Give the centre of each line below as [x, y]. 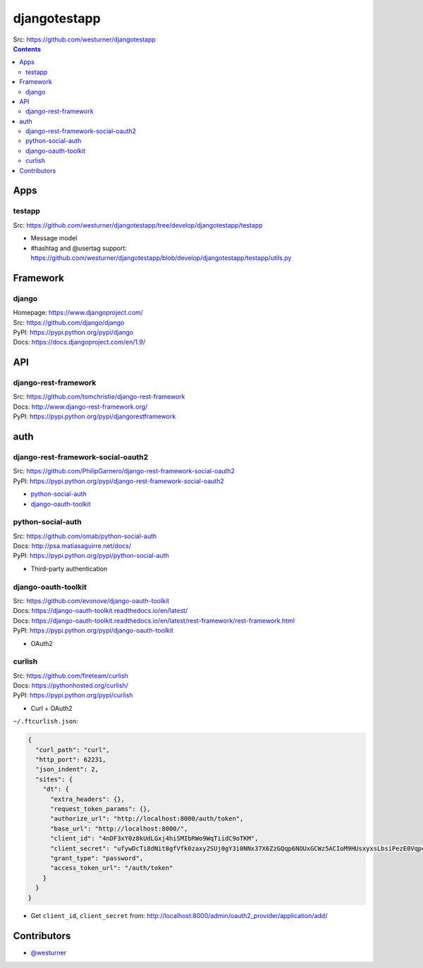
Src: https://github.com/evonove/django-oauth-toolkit [91, 601]
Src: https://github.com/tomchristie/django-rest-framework [99, 397]
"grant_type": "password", [97, 858]
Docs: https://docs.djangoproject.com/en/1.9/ [79, 342]
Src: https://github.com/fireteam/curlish [70, 676]
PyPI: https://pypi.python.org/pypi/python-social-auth [91, 556]
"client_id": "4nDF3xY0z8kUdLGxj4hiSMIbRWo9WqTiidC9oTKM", [154, 839]
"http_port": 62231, [71, 760]
